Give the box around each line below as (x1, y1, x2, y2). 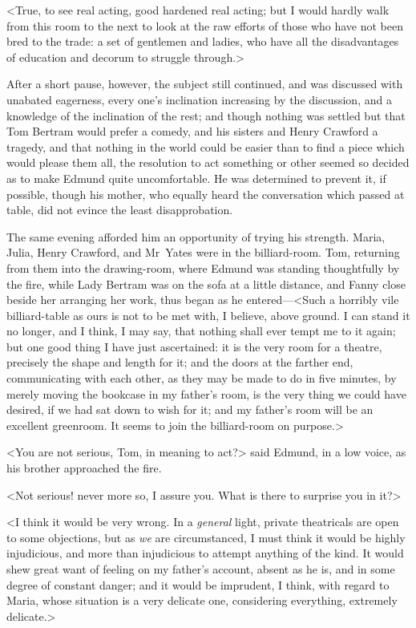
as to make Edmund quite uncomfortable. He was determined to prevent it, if (6, 169, 386, 186)
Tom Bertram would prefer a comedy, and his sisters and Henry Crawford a (6, 123, 378, 140)
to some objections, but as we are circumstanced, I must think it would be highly (6, 529, 406, 545)
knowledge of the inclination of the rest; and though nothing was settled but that (6, 107, 406, 124)
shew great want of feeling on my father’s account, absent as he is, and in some (6, 561, 395, 577)
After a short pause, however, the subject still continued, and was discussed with (6, 75, 403, 92)
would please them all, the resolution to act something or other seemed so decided (6, 154, 410, 171)
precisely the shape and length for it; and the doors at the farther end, (6, 354, 353, 371)
